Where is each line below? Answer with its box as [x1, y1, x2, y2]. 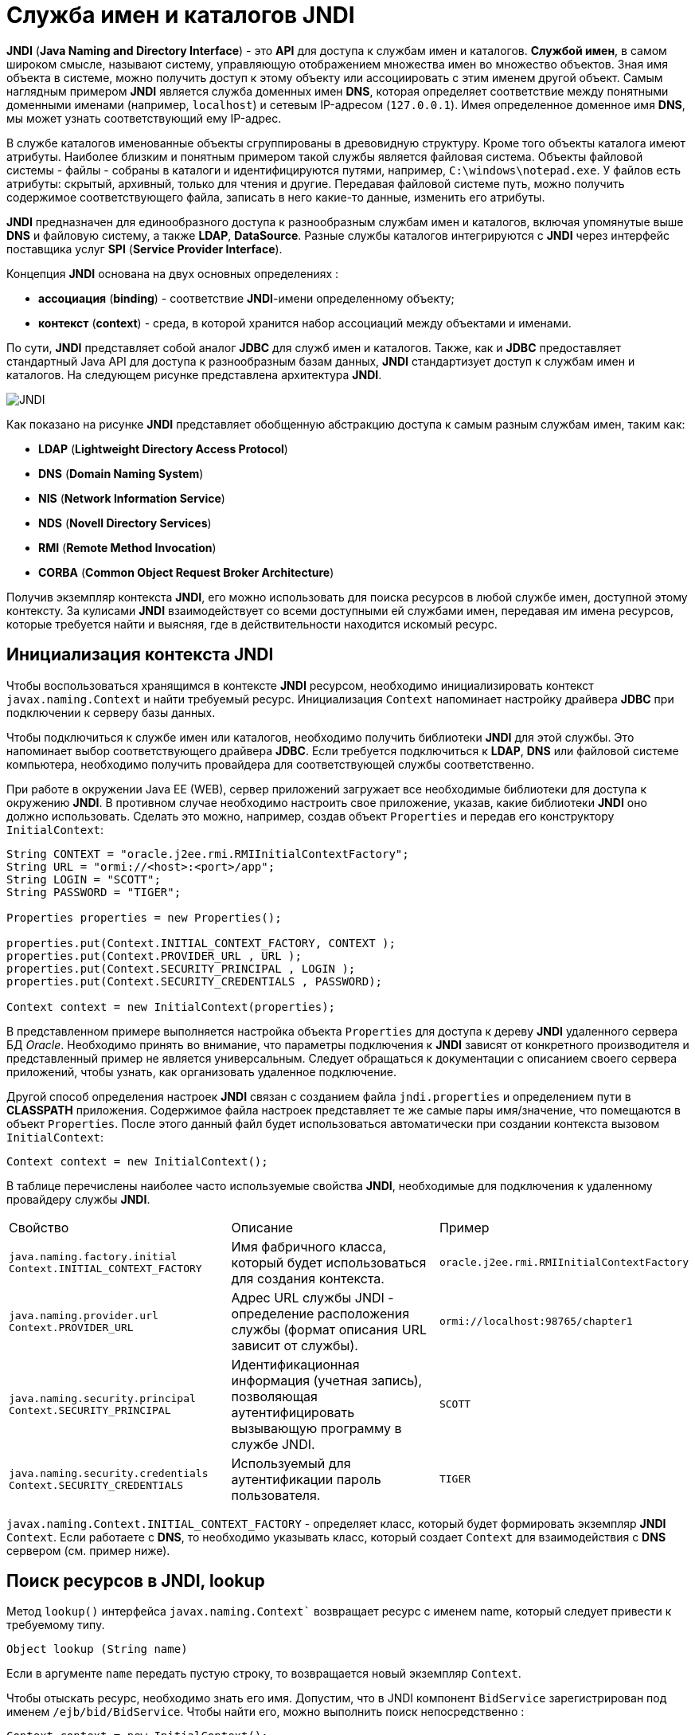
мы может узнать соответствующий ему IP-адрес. [6, 111, 282, 125]
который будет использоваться [231, 1254, 427, 1271]
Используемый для [231, 1455, 351, 1471]
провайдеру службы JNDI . [6, 1192, 150, 1206]
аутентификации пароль [231, 1471, 381, 1487]
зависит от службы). [231, 1337, 358, 1353]
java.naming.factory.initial [9, 1250, 178, 1263]
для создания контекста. [231, 1270, 385, 1287]
